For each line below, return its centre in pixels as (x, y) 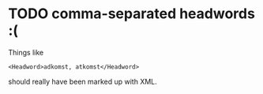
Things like (26, 52)
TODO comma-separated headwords (131, 14)
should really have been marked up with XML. (83, 81)
